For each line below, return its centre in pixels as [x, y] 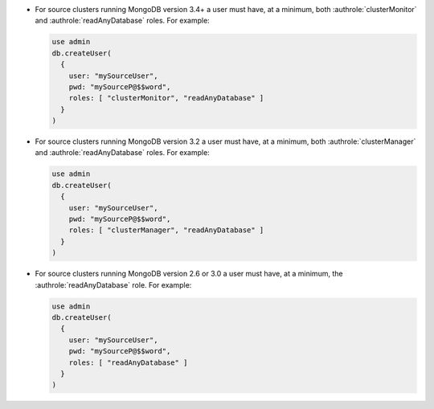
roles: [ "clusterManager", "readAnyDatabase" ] [166, 230]
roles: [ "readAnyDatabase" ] [128, 362]
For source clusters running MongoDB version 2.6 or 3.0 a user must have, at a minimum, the [189, 274]
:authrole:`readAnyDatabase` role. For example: [113, 284]
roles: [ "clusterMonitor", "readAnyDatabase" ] [166, 98]
